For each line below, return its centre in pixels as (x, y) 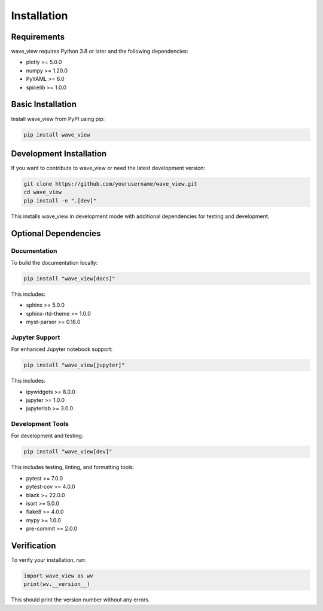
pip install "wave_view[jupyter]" (74, 365)
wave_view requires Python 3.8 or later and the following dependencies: (100, 52)
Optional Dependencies (56, 233)
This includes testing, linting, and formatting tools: (73, 467)
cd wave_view (43, 192)
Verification (33, 546)
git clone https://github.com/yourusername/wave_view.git (110, 184)
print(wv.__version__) (57, 584)
